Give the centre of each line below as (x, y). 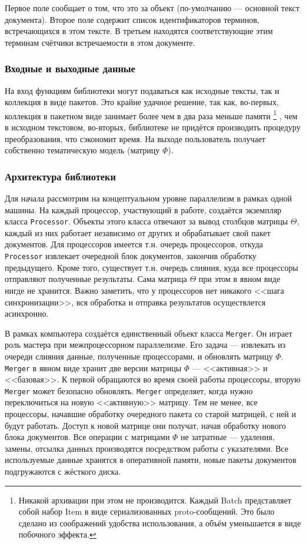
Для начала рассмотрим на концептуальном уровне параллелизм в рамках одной (149, 198)
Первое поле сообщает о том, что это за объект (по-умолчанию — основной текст (152, 8)
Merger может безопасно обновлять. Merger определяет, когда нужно (129, 390)
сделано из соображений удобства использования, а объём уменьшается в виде (160, 523)
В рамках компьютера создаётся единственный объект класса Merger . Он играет (149, 333)
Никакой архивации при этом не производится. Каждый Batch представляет (155, 500)
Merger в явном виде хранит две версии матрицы (93, 367)
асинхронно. (27, 313)
